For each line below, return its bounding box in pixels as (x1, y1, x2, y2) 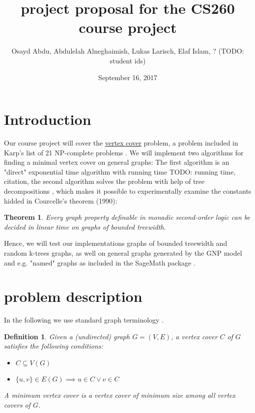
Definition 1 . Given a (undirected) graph (4, 331, 130, 341)
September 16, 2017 (98, 72, 157, 82)
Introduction (4, 109, 91, 129)
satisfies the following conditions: (4, 341, 103, 351)
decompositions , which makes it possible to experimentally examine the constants (4, 186, 252, 196)
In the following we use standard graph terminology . (4, 315, 164, 325)
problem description (4, 286, 142, 306)
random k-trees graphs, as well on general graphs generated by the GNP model (4, 247, 242, 258)
